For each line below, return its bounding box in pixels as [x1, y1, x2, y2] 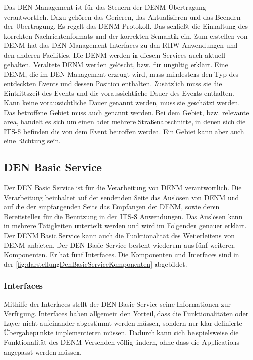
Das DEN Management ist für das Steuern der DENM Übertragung [4, 2, 206, 12]
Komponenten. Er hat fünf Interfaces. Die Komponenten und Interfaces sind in [4, 249, 239, 260]
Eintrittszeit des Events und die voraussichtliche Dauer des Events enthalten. [4, 88, 234, 98]
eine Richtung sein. [4, 136, 61, 146]
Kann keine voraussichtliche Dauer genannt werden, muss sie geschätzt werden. [4, 97, 240, 107]
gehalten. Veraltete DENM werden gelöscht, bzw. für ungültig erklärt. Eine [4, 59, 228, 69]
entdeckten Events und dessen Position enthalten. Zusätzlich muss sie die [4, 78, 222, 88]
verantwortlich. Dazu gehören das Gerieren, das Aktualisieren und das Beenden [4, 11, 241, 21]
